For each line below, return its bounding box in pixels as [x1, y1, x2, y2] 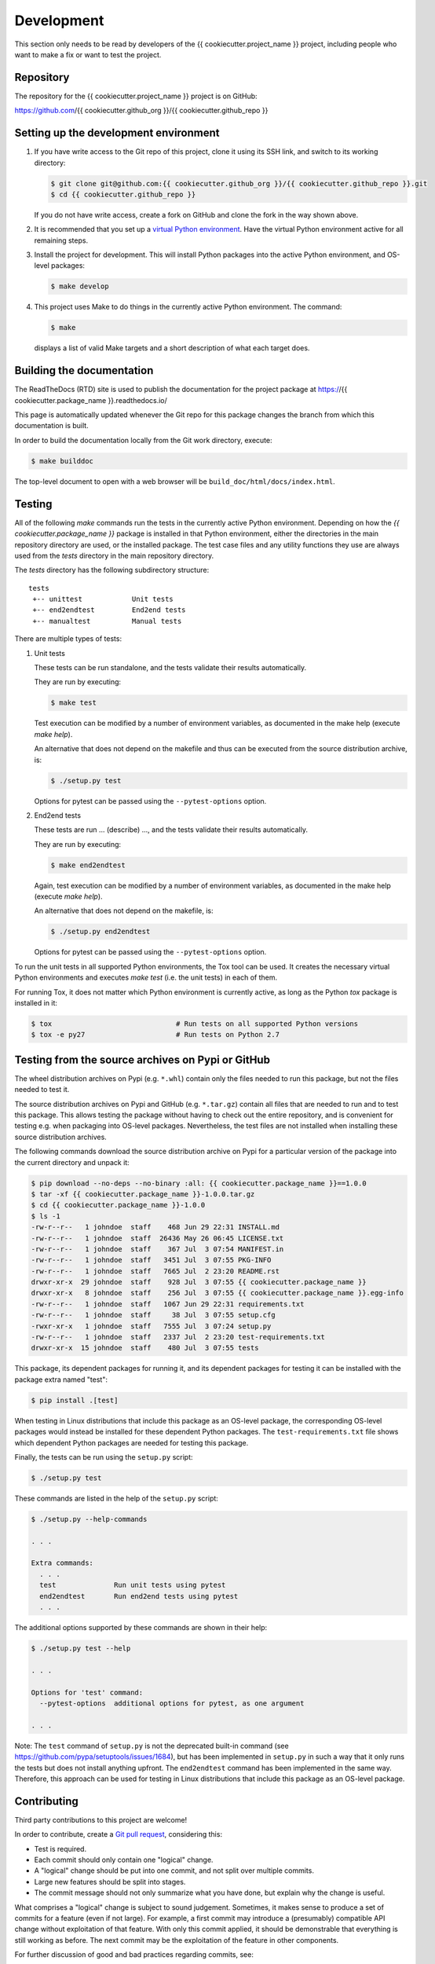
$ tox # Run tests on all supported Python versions [31, 1019, 359, 1028]
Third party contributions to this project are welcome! [14, 1815, 188, 1824]
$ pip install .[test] [31, 1395, 119, 1405]
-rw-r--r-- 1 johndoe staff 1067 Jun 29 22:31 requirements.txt [31, 1299, 305, 1308]
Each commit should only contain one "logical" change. [34, 1855, 214, 1864]
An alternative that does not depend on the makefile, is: [34, 906, 214, 915]
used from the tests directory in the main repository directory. [14, 551, 214, 560]
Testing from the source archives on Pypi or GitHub [14, 1053, 271, 1066]
